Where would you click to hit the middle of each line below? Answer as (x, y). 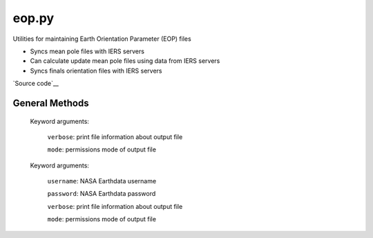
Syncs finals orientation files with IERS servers (96, 71)
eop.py (34, 18)
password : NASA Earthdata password (102, 194)
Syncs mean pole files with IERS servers (87, 51)
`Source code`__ (36, 84)
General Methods (51, 103)
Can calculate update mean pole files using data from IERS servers (125, 61)
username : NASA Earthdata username (102, 181)
